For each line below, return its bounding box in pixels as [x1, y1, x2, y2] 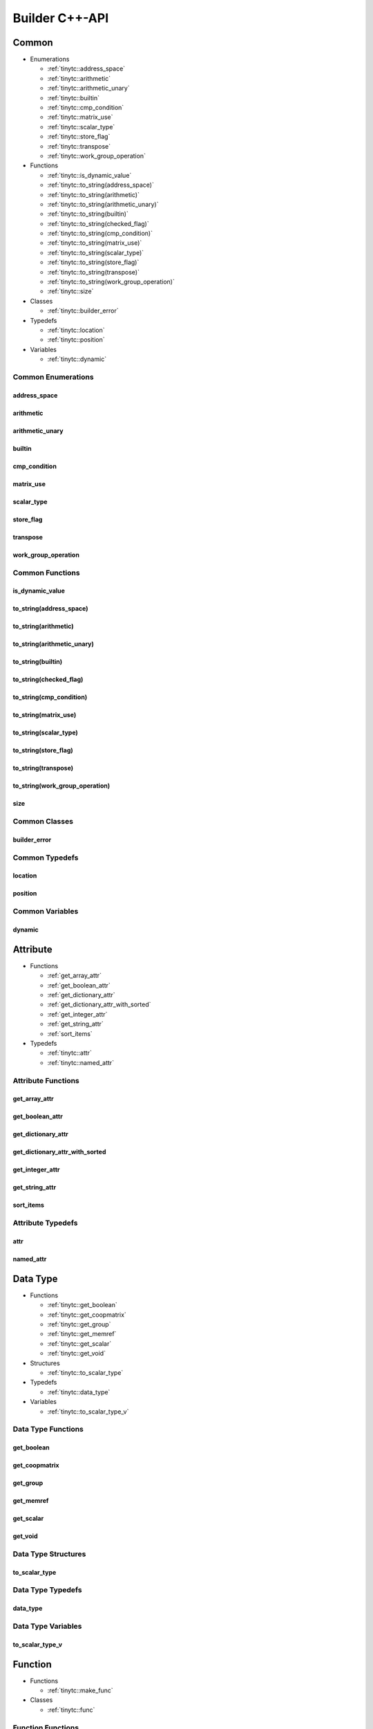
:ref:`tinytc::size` [47, 287, 94, 295]
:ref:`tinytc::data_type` [47, 1387, 111, 1396]
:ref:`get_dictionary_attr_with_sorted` [47, 1000, 151, 1009]
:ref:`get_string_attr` [47, 1020, 104, 1028]
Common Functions [12, 568, 80, 577]
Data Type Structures [12, 1549, 86, 1559]
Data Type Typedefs [12, 1585, 82, 1595]
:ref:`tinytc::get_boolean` [47, 1301, 117, 1309]
